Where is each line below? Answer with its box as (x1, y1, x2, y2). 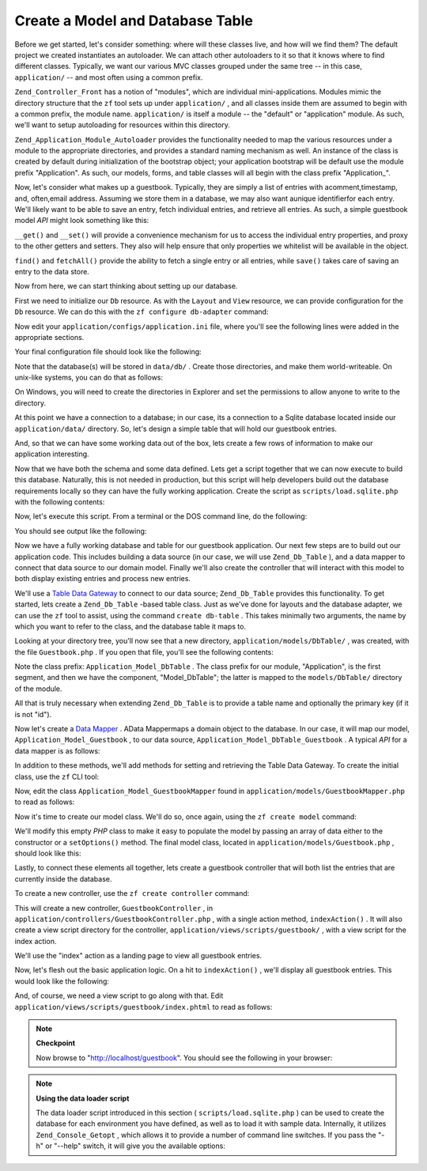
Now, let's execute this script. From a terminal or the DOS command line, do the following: (14, 512, 308, 521)
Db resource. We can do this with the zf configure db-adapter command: (14, 307, 269, 316)
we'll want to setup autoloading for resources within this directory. (14, 120, 231, 130)
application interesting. (14, 449, 90, 459)
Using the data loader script (36, 1094, 130, 1103)
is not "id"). (14, 709, 52, 719)
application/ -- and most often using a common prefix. (14, 72, 203, 82)
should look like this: (14, 848, 81, 858)
